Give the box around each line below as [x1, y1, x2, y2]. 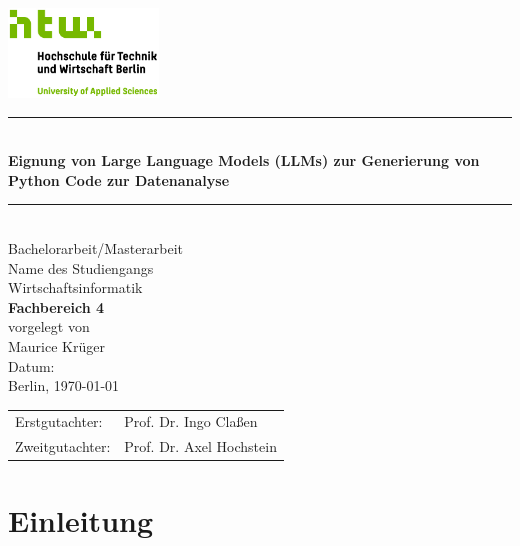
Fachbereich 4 [8, 296, 105, 317]
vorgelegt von [8, 316, 90, 337]
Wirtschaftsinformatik [8, 277, 143, 298]
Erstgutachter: [15, 411, 103, 432]
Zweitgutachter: [15, 436, 111, 457]
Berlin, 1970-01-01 [8, 375, 120, 396]
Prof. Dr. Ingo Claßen [124, 411, 258, 432]
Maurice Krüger [8, 335, 105, 356]
